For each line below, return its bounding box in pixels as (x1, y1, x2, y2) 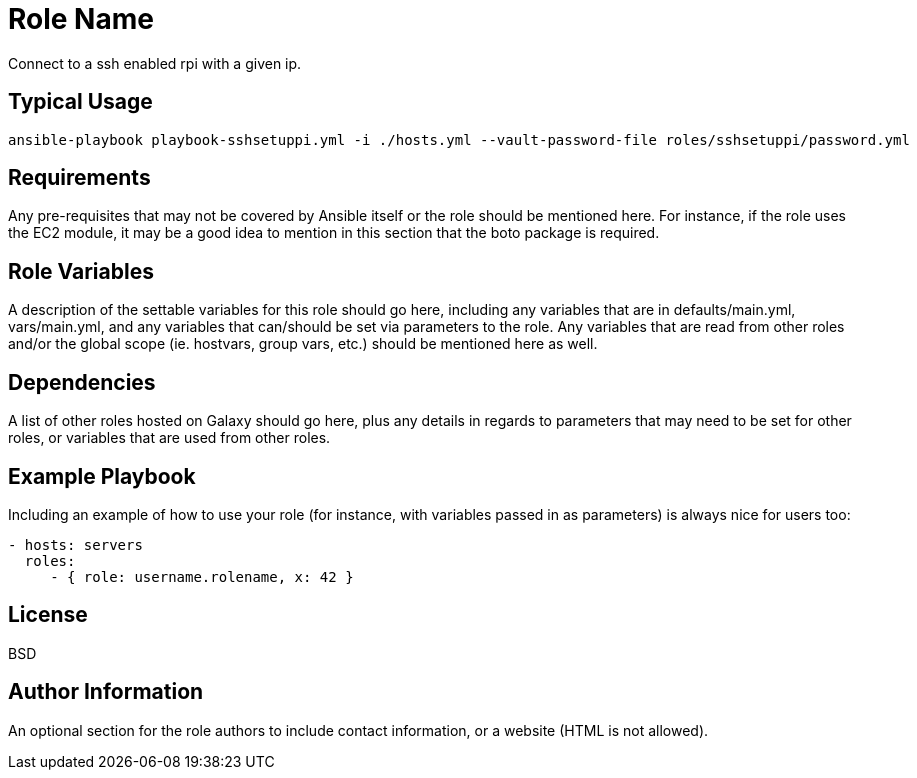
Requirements (8, 165, 151, 191)
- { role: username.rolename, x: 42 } (50, 568, 354, 585)
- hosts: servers (8, 536, 143, 553)
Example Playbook (8, 463, 196, 489)
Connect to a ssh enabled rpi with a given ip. (8, 54, 302, 72)
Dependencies (8, 369, 156, 395)
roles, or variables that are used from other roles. (8, 429, 331, 447)
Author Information (8, 679, 204, 705)
